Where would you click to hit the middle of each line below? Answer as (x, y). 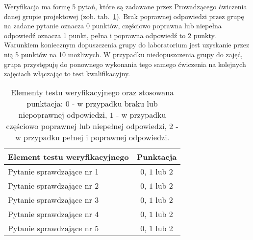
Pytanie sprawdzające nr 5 (53, 228)
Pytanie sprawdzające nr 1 (53, 171)
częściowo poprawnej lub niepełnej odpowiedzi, (86, 126)
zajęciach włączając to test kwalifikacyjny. (67, 74)
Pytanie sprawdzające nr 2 (53, 185)
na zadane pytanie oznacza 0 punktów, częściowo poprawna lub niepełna (113, 26)
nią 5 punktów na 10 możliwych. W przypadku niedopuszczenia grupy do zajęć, (123, 54)
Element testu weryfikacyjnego (68, 156)
